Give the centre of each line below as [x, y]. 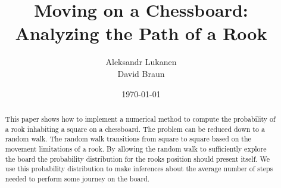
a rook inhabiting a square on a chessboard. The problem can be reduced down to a [135, 129]
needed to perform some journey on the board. [77, 178]
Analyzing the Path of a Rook [141, 33]
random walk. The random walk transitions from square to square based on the [128, 139]
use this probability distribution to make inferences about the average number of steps [139, 169]
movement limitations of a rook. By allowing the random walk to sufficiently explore [136, 148]
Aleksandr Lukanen [141, 62]
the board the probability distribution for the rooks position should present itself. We [138, 158]
